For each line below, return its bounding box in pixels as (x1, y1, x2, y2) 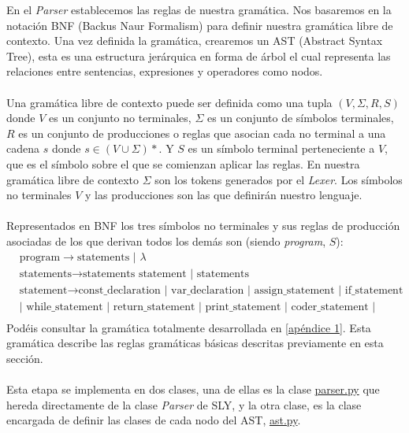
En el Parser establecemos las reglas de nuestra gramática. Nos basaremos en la (6, 2, 392, 17)
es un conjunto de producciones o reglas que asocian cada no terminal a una (18, 124, 386, 141)
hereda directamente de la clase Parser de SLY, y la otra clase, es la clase (6, 396, 362, 413)
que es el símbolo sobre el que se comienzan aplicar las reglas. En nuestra (6, 155, 360, 172)
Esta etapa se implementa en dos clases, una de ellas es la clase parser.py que (6, 381, 380, 398)
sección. (6, 350, 43, 366)
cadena (6, 140, 39, 157)
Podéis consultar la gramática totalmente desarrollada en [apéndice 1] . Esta (6, 319, 371, 335)
